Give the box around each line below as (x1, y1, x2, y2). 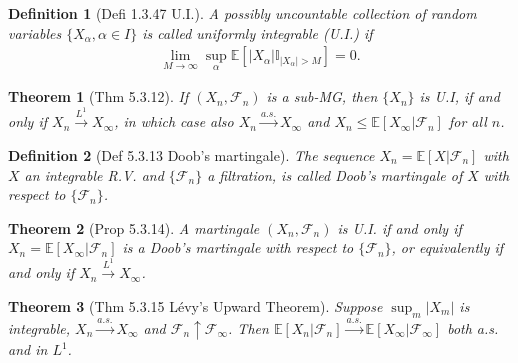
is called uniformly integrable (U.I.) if (142, 22, 373, 43)
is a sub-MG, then (266, 86, 378, 107)
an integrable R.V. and (24, 164, 164, 185)
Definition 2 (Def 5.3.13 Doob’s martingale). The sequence (8, 144, 375, 165)
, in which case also (114, 111, 234, 132)
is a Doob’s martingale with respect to (122, 237, 354, 258)
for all (448, 111, 487, 132)
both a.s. (447, 317, 499, 338)
